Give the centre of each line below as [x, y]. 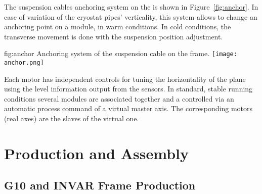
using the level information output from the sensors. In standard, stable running [128, 89]
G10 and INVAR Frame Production [100, 185]
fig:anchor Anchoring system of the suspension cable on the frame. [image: [121, 53]
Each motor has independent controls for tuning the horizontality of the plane [125, 79]
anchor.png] [24, 63]
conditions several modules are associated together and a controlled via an [119, 98]
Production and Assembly [96, 153]
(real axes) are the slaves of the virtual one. [72, 118]
